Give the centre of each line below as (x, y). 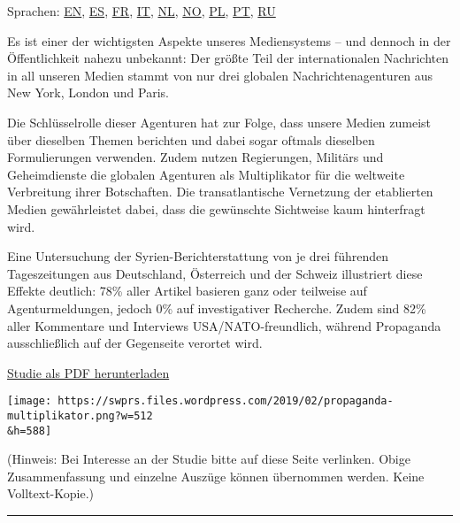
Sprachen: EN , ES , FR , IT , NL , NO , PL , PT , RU (142, 11)
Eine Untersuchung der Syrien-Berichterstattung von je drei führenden (198, 256)
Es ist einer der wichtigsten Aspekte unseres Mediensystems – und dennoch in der (229, 40)
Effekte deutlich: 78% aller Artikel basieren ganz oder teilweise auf (187, 291)
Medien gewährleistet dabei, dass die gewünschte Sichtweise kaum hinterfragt (216, 208)
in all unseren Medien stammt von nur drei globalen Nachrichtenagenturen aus (220, 75)
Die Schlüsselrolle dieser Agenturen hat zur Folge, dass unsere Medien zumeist (219, 122)
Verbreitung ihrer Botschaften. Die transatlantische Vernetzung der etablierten (220, 192)
